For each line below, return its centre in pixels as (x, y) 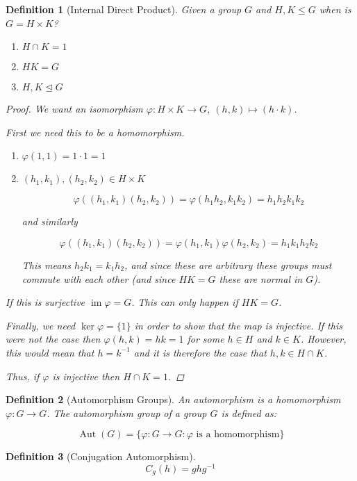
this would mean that (50, 352)
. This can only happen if (185, 302)
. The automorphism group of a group (127, 413)
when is (335, 9)
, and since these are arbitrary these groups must (228, 264)
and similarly (50, 221)
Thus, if (23, 376)
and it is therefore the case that (200, 352)
